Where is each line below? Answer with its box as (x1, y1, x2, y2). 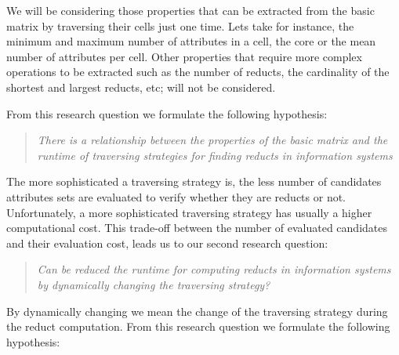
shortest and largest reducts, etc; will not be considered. (6, 78, 276, 95)
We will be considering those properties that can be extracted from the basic (6, 2, 375, 18)
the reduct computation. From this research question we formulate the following (6, 318, 390, 335)
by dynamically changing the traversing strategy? (37, 276, 270, 292)
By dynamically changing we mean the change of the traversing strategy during (6, 302, 388, 319)
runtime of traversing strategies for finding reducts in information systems (37, 147, 393, 163)
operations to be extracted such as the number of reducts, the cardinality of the (6, 63, 390, 80)
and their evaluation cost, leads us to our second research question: (6, 234, 328, 251)
